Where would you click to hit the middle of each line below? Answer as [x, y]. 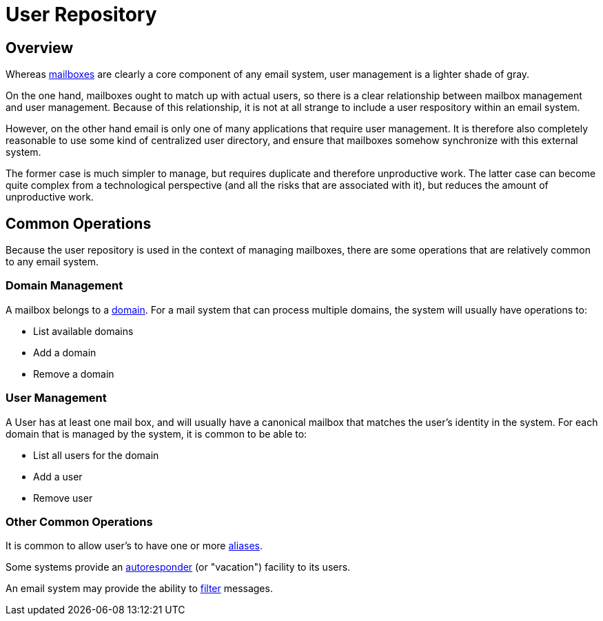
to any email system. [52, 262]
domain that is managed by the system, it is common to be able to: [156, 434]
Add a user [58, 476]
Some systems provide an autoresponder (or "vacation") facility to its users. [178, 567]
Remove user [63, 498]
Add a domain [65, 352]
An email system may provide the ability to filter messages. [139, 589]
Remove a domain [74, 374]
